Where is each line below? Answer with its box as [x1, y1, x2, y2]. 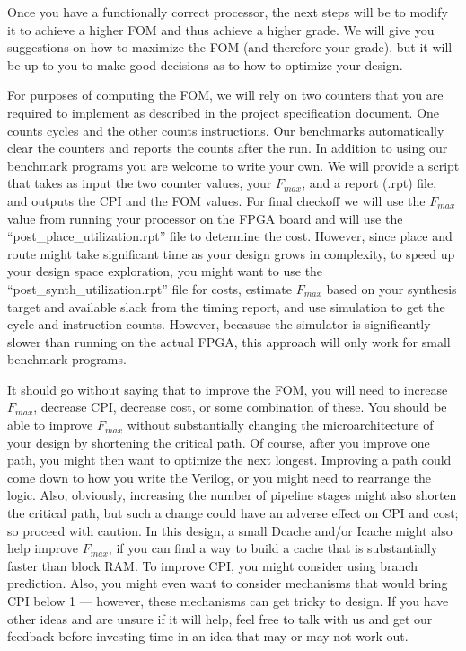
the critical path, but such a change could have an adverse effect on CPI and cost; [7, 504, 459, 522]
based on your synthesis [326, 279, 457, 298]
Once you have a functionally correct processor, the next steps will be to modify [7, 3, 448, 21]
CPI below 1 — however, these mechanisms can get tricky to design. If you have [7, 592, 449, 610]
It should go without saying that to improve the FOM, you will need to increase [7, 379, 448, 398]
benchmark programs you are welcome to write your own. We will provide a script [7, 156, 460, 174]
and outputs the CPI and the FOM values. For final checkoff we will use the [7, 191, 426, 210]
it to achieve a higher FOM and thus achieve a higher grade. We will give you [7, 20, 435, 39]
